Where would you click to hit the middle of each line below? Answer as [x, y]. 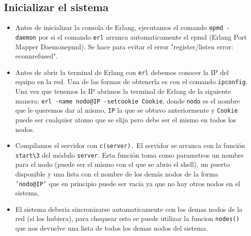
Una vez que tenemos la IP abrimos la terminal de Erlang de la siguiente [123, 91]
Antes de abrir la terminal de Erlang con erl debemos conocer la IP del [122, 72]
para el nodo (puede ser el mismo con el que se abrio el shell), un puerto [122, 164]
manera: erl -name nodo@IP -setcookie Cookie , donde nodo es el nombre [127, 100]
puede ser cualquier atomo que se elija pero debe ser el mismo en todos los [126, 119]
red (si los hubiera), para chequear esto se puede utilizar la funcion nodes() [127, 218]
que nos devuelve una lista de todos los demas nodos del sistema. [111, 228]
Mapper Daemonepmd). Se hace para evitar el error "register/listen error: [124, 46]
